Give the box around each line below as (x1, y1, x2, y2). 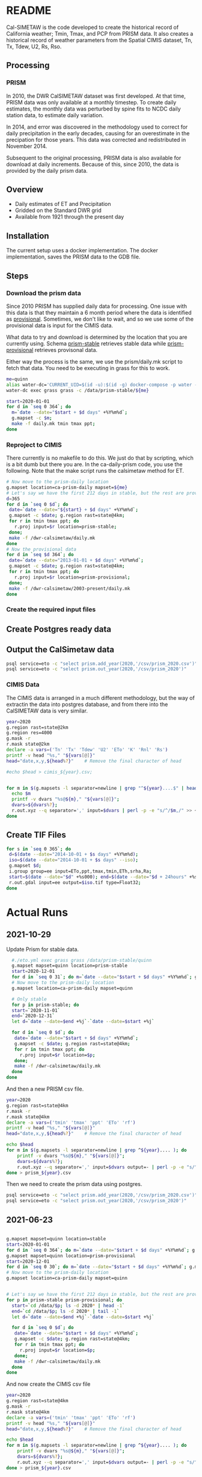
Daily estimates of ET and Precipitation (14, 200, 111, 208)
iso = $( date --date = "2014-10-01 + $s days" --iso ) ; (8, 857, 138, 863)
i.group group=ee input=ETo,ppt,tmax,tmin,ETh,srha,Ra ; (8, 868, 152, 874)
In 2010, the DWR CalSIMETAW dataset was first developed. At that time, (6, 92, 186, 100)
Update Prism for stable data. (6, 946, 79, 953)
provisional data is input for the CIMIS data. (6, 321, 113, 329)
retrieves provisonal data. (34, 346, 98, 353)
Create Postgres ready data (6, 624, 111, 634)
